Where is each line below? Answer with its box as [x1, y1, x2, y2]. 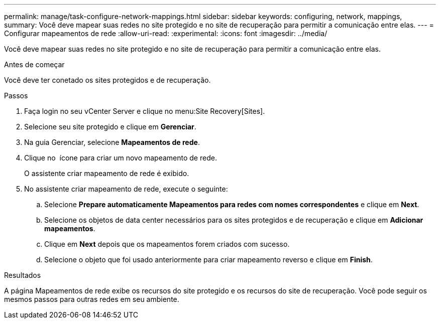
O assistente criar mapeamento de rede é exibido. [24, 169, 189, 178]
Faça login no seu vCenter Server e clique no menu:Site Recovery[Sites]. [24, 107, 265, 115]
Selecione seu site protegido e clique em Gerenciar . [24, 122, 196, 131]
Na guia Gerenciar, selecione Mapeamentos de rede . [24, 138, 200, 146]
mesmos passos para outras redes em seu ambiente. [4, 295, 179, 303]
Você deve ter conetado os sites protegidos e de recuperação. [4, 76, 211, 84]
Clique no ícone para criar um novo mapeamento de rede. [24, 153, 217, 162]
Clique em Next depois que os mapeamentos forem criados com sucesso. [44, 240, 290, 248]
